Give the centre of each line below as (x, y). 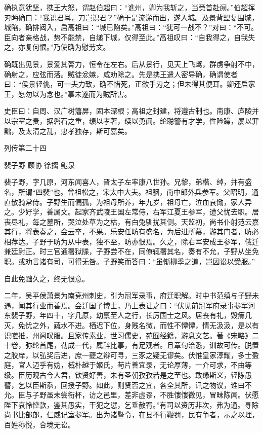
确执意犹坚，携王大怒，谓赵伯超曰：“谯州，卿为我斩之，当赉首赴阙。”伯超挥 (130, 7)
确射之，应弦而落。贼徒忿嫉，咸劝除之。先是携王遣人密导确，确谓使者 (121, 74)
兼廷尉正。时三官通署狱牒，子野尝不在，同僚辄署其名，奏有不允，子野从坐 (128, 251)
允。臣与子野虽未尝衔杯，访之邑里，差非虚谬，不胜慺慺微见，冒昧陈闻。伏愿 (131, 395)
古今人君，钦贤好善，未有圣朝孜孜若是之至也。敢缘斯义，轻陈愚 (145, 375)
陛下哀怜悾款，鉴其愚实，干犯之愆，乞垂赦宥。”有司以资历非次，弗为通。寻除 (131, 404)
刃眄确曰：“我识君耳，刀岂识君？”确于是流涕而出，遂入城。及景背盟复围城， (131, 17)
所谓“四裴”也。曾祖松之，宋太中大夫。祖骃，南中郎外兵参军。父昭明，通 (138, 191)
